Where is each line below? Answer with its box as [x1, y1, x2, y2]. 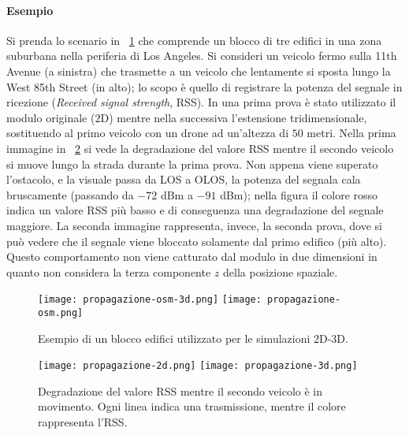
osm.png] [38, 307, 84, 318]
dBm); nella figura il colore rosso [220, 186, 378, 203]
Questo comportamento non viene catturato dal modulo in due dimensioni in [6, 248, 377, 265]
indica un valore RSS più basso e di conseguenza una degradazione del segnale [6, 202, 384, 218]
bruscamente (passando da [6, 186, 134, 203]
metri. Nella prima [307, 125, 396, 141]
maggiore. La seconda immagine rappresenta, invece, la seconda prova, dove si [6, 217, 382, 233]
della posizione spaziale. [223, 263, 338, 280]
